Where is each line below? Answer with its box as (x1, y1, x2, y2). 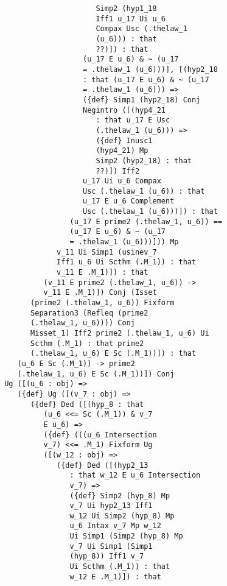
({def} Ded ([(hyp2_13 (57, 461, 148, 470)
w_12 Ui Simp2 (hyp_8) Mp (69, 511, 175, 520)
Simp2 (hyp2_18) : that (96, 156, 192, 165)
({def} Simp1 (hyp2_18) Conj (82, 95, 201, 104)
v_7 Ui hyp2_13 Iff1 (69, 501, 153, 510)
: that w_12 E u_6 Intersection (69, 471, 201, 480)
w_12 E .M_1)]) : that (69, 572, 161, 581)
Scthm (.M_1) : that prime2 (30, 339, 144, 348)
